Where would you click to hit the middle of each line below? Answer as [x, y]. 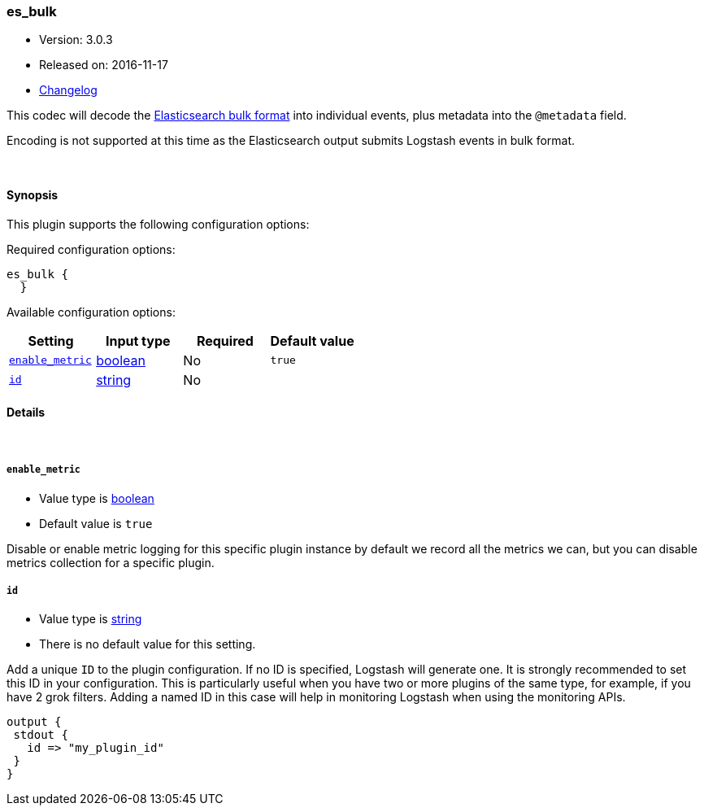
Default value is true [96, 523]
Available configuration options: [91, 312]
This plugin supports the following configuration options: [158, 224]
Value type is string [91, 619]
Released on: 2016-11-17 [104, 65]
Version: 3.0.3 [76, 40]
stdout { [41, 735]
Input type [138, 341]
